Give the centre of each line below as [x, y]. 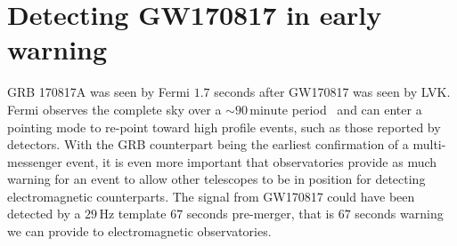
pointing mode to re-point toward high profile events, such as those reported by [224, 127]
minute [269, 111]
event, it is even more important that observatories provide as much [252, 161]
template [142, 214]
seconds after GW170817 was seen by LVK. [332, 92]
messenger [35, 161]
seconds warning [399, 214]
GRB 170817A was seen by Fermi [99, 92]
